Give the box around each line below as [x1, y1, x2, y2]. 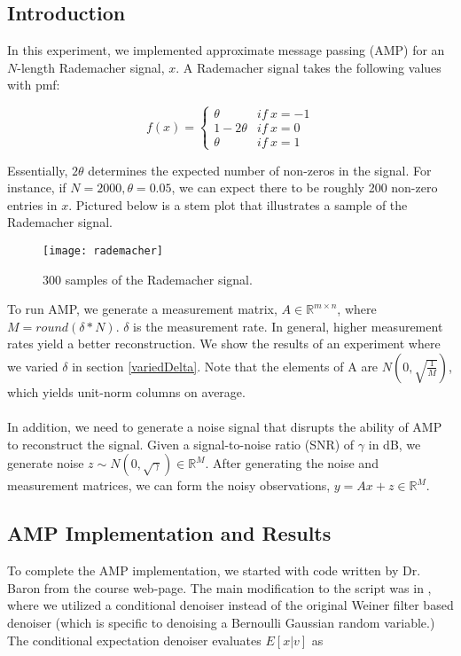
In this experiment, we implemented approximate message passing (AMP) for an [7, 41, 445, 59]
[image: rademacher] [43, 244, 164, 257]
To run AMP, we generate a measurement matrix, [7, 300, 277, 318]
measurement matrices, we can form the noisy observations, [7, 476, 331, 495]
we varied [7, 356, 59, 375]
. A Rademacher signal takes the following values [176, 58, 441, 76]
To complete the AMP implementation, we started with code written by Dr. [7, 561, 421, 580]
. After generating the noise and [205, 454, 379, 472]
